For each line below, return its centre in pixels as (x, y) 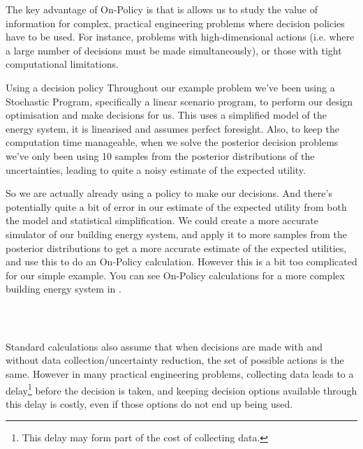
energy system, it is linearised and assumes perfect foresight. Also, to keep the (172, 128)
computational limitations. (62, 64)
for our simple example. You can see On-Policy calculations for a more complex (175, 275)
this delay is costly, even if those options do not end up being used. (149, 403)
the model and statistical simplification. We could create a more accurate (162, 220)
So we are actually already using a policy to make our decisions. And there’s (169, 193)
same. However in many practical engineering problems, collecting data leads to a (180, 374)
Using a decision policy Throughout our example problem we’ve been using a (170, 87)
